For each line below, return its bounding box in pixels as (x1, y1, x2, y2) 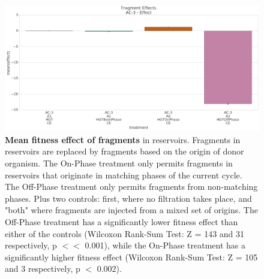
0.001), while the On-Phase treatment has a (85, 239, 246, 251)
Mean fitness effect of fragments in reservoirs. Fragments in (5, 133, 241, 145)
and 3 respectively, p (5, 262, 80, 275)
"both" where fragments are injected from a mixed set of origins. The (5, 204, 258, 216)
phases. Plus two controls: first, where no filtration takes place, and (5, 192, 252, 204)
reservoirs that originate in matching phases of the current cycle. (5, 168, 242, 181)
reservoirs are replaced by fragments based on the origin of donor (5, 145, 244, 157)
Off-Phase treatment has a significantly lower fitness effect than (5, 215, 238, 228)
